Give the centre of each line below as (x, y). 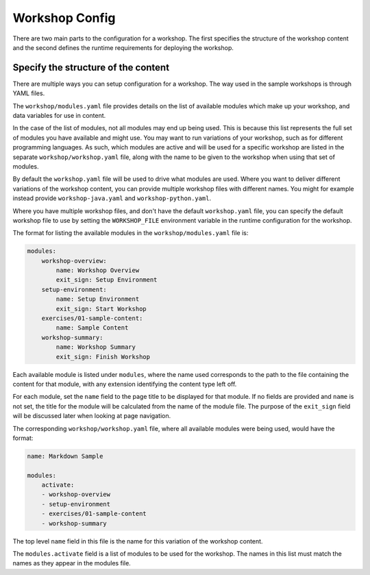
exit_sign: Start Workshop (101, 309)
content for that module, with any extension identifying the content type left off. (125, 384)
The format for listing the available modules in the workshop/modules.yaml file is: (131, 233)
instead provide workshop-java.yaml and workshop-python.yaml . (112, 198)
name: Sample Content (92, 328)
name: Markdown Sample (65, 456)
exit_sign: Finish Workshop (103, 357)
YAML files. (29, 93)
